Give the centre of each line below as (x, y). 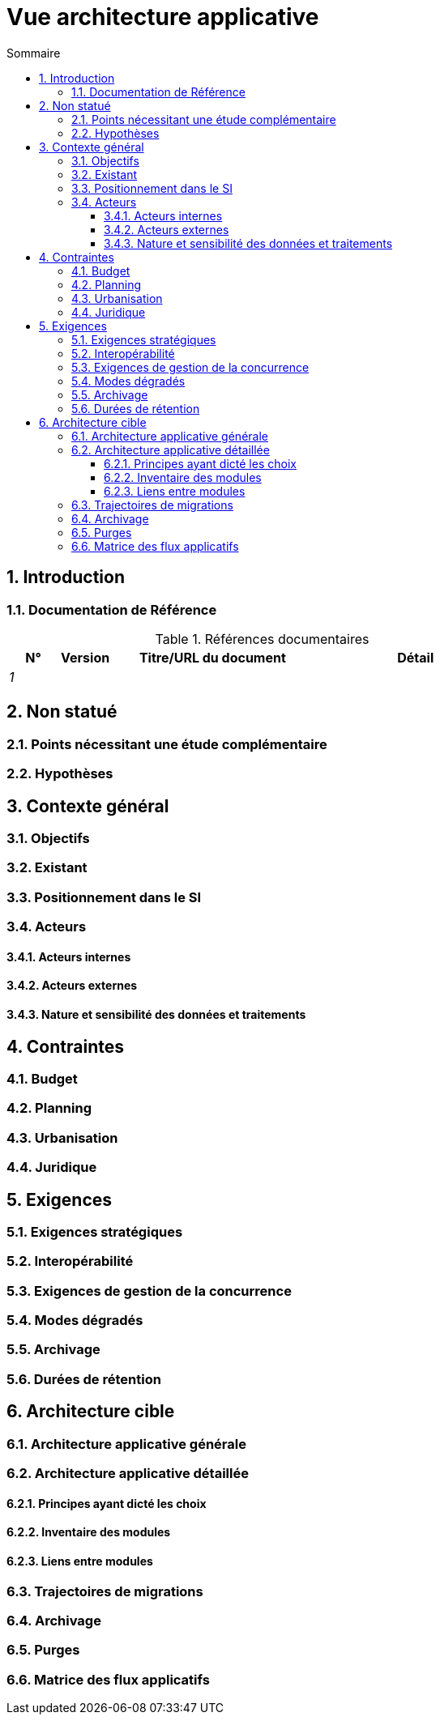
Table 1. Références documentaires (262, 639)
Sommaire (34, 53)
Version (85, 657)
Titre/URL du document (212, 657)
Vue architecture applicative (163, 17)
